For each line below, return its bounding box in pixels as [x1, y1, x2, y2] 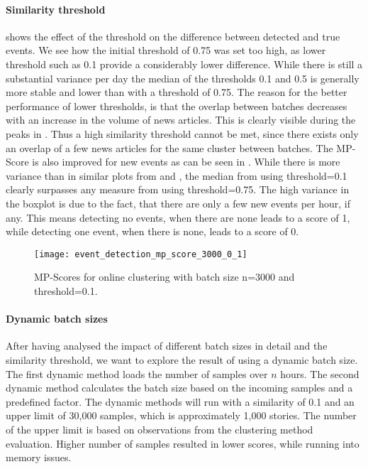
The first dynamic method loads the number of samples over [6, 366, 268, 381]
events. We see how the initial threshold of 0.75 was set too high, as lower [6, 43, 326, 58]
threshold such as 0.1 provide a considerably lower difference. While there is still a [6, 56, 363, 71]
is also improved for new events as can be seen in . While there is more [32, 154, 340, 169]
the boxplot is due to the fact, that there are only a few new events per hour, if [6, 195, 351, 210]
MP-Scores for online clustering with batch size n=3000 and [34, 269, 295, 284]
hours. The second [280, 366, 359, 381]
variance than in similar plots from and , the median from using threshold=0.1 [6, 168, 347, 183]
